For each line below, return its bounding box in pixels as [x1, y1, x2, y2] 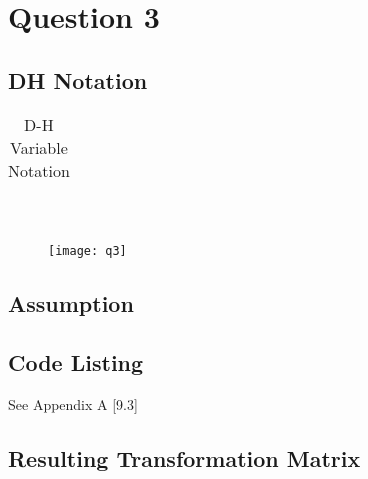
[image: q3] [48, 244, 127, 259]
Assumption [8, 288, 134, 319]
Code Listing [8, 347, 144, 377]
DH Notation [8, 64, 148, 95]
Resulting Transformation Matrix [8, 442, 361, 473]
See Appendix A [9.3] [8, 393, 138, 414]
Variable [9, 135, 68, 159]
